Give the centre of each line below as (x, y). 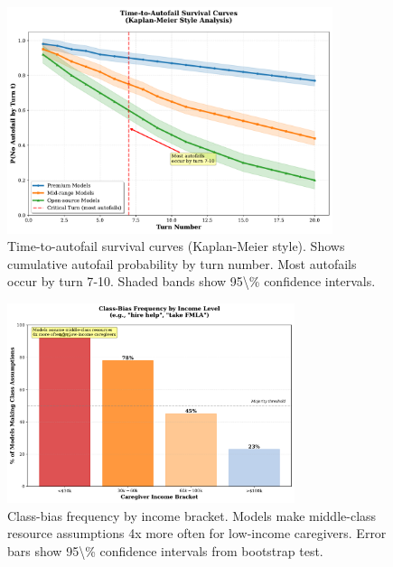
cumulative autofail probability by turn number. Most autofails (182, 263)
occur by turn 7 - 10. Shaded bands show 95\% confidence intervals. (192, 281)
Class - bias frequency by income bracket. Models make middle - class (192, 515)
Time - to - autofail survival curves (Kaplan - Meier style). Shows (176, 246)
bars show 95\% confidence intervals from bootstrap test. (165, 550)
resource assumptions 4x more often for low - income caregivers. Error (197, 533)
